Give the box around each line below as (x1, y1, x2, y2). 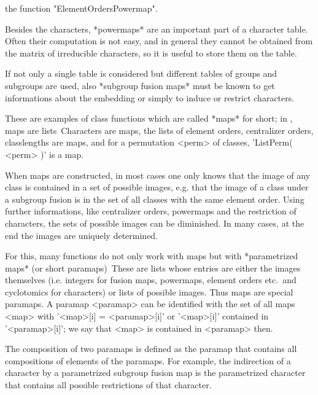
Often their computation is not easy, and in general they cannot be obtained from (5, 34, 313, 47)
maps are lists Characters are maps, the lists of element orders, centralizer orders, (5, 123, 314, 136)
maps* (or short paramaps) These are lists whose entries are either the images (5, 261, 301, 274)
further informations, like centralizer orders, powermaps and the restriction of (5, 205, 297, 217)
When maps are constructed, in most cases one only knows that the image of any (5, 168, 311, 181)
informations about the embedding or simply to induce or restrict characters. (5, 91, 295, 104)
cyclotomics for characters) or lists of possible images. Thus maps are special (5, 285, 293, 298)
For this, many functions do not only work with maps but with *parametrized (5, 249, 298, 262)
